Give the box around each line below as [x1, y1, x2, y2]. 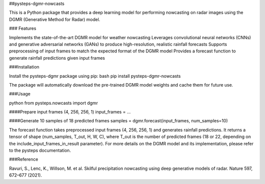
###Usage [9, 91, 31, 97]
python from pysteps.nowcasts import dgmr [9, 100, 98, 106]
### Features [9, 25, 36, 31]
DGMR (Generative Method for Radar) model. [9, 16, 101, 22]
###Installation [9, 64, 39, 70]
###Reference [9, 157, 39, 162]
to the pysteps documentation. [9, 147, 71, 154]
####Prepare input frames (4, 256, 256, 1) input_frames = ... [9, 109, 131, 115]
